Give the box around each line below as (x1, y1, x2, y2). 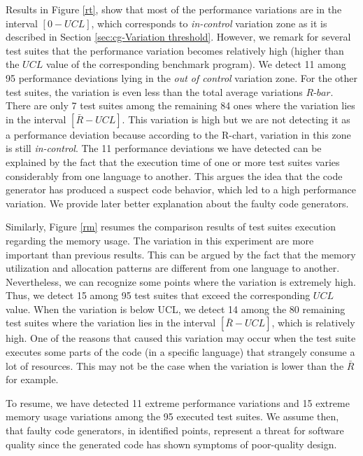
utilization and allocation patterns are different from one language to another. (6, 261, 340, 275)
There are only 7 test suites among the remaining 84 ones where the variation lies (6, 98, 355, 113)
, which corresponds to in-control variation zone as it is (91, 15, 327, 30)
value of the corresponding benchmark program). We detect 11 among (45, 57, 346, 71)
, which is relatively (271, 315, 355, 330)
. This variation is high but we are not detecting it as (122, 111, 350, 126)
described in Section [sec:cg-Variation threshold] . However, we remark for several (6, 29, 351, 44)
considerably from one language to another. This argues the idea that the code (6, 168, 343, 183)
